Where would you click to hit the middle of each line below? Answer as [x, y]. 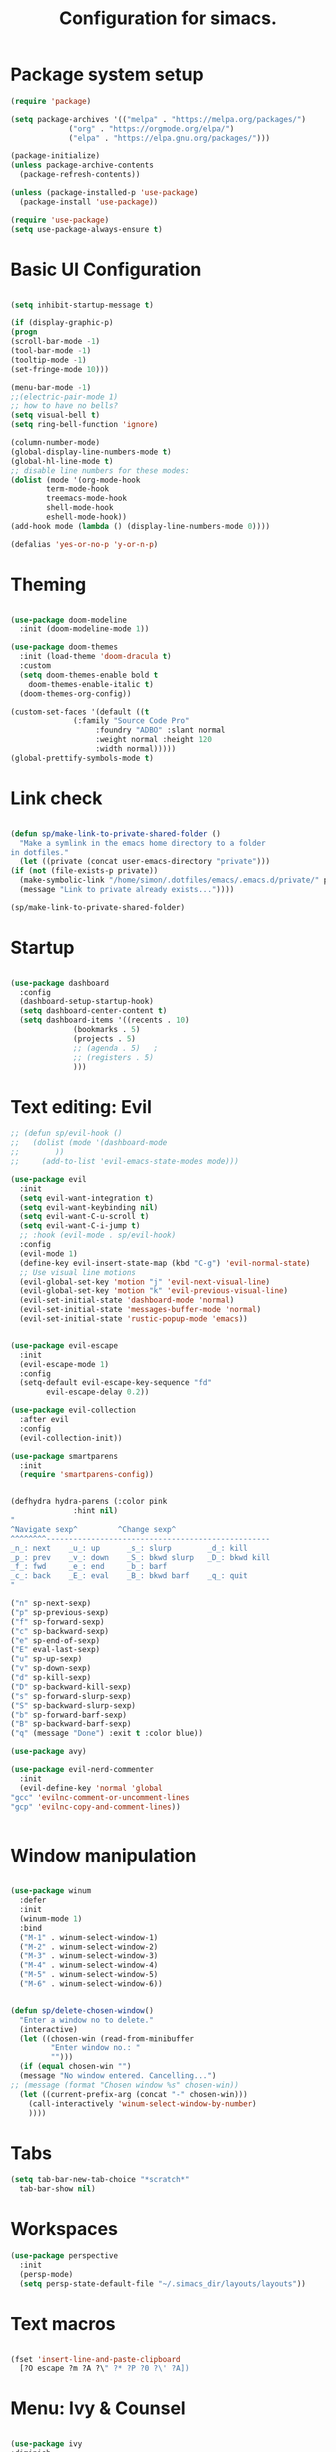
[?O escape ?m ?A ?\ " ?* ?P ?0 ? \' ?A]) [104, 2368]
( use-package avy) [48, 1752]
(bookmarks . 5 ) [107, 1030]
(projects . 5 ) [105, 1038]
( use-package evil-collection [73, 1410]
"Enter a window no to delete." [87, 2020]
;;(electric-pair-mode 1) [64, 397]
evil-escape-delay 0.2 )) [98, 1392]
